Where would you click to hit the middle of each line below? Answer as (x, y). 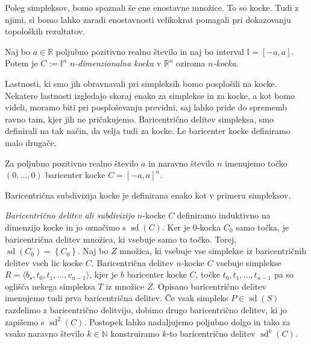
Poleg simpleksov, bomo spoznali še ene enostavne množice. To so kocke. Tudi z (152, 7)
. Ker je (176, 227)
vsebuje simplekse (249, 262)
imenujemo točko (256, 163)
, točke (208, 274)
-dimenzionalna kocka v (118, 63)
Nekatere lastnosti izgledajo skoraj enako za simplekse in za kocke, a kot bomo (150, 95)
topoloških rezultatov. (45, 31)
